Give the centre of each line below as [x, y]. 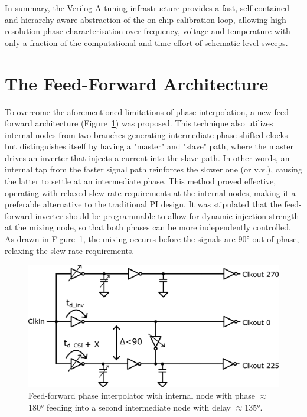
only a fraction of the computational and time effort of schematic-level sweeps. [146, 42]
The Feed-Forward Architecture [137, 83]
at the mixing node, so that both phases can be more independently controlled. [148, 227]
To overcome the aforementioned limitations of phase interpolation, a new [138, 111]
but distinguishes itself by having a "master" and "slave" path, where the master [149, 146]
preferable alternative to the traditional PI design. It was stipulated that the [143, 204]
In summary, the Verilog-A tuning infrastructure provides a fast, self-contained [147, 8]
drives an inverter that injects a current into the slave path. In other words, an [147, 157]
